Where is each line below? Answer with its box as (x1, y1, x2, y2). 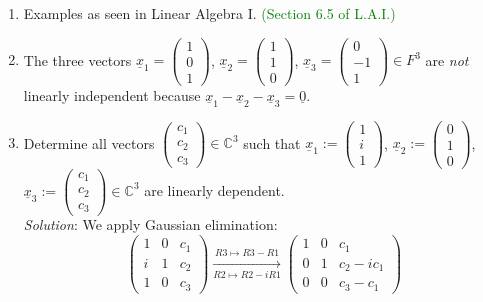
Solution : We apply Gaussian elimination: (23, 214, 278, 235)
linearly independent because (23, 84, 201, 105)
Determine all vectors (23, 132, 155, 153)
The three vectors (23, 49, 132, 70)
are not (425, 49, 469, 70)
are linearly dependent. (144, 179, 285, 200)
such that (243, 132, 301, 153)
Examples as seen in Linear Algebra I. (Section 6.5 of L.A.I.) (23, 3, 396, 23)
